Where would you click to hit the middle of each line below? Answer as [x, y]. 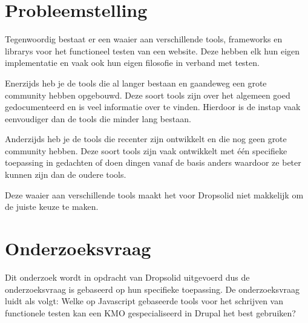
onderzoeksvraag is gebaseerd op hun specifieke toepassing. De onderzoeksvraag [152, 289]
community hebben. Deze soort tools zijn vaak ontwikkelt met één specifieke [146, 150]
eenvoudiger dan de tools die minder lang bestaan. [98, 118]
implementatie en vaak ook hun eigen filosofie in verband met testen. [132, 63]
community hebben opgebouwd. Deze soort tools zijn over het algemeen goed [148, 95]
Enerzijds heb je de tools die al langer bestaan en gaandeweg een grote [136, 83]
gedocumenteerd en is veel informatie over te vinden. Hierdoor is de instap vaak [153, 107]
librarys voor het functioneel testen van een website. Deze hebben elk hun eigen [152, 51]
